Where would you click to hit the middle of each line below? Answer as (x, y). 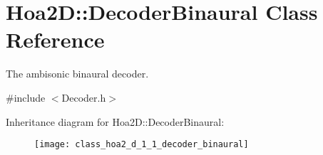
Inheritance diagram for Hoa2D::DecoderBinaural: (115, 121)
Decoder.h (84, 97)
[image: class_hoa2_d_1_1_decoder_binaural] (142, 145)
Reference (55, 39)
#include (26, 97)
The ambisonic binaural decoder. (77, 74)
